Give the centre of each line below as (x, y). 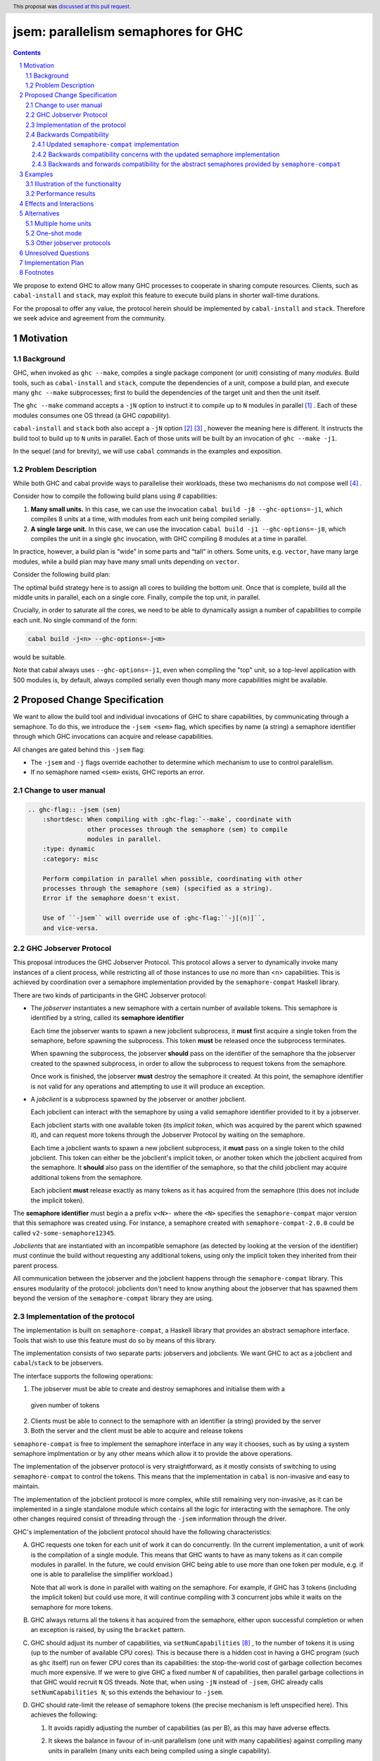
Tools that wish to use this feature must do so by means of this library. (115, 1340)
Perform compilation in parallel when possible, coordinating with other (172, 878)
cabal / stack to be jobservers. (58, 1363)
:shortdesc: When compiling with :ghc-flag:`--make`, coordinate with (167, 820)
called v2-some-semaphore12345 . (64, 1233)
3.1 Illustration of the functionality (74, 184)
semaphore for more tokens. (72, 1607)
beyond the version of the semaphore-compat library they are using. (113, 1298)
